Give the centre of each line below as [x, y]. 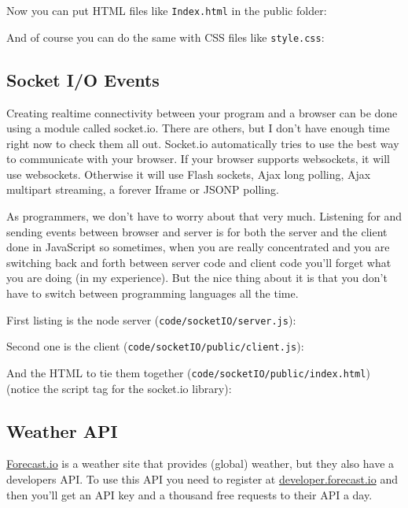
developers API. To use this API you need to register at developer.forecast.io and [202, 479]
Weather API [62, 430]
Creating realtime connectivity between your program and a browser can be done [202, 112]
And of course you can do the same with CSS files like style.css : [165, 37]
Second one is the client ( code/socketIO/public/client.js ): [155, 346]
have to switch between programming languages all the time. [153, 293]
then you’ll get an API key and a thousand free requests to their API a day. [189, 494]
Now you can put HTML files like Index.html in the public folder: [167, 10]
